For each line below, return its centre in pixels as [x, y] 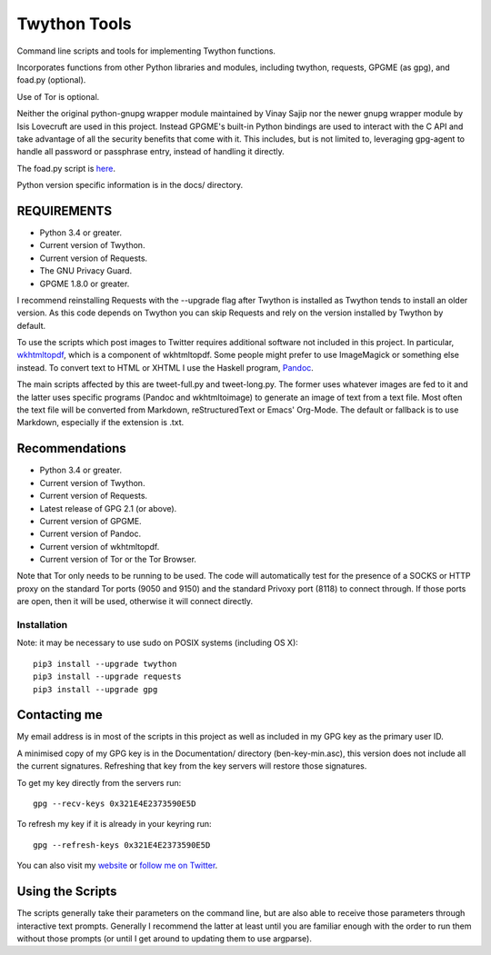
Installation [42, 625]
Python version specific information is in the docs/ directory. [130, 185]
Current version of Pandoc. [90, 534]
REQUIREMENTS [65, 210]
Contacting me [60, 715]
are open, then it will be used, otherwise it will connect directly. [135, 602]
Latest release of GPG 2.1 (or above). [108, 508]
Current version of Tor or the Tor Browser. [118, 560]
